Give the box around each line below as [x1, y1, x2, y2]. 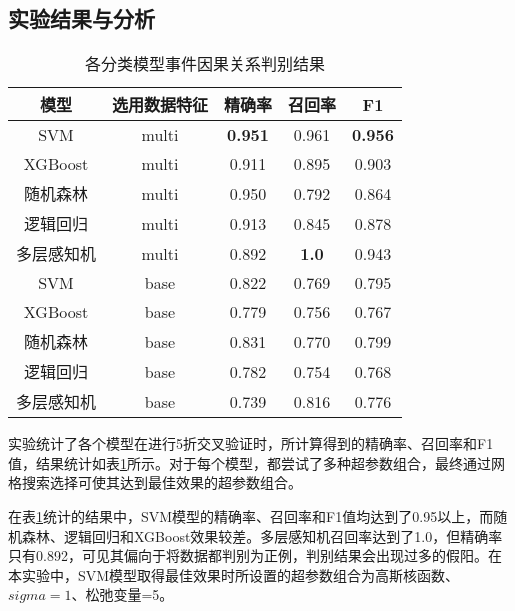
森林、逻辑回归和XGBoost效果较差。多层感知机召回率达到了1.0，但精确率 [21, 525, 503, 546]
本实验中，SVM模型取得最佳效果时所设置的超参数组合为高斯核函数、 [8, 564, 460, 585]
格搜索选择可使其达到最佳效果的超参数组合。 [8, 472, 302, 493]
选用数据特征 [112, 93, 209, 117]
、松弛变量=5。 [71, 584, 174, 605]
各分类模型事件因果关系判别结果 [84, 52, 325, 76]
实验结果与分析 [8, 3, 155, 34]
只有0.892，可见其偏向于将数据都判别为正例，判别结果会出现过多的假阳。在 [8, 545, 502, 566]
